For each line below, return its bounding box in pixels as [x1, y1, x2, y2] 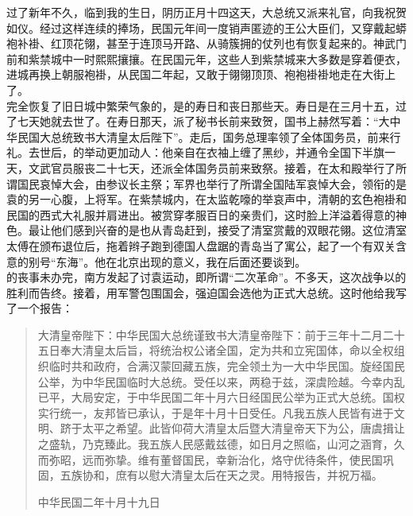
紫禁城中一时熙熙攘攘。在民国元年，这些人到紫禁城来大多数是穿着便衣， [28, 50, 407, 67]
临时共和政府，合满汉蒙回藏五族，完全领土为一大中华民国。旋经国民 [48, 358, 405, 374]
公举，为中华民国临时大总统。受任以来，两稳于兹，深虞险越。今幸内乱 [37, 373, 405, 390]
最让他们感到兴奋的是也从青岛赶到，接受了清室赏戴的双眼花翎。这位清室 [28, 222, 407, 239]
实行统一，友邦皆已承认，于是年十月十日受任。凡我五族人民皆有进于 [37, 404, 394, 421]
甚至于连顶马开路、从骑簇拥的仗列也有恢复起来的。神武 [106, 35, 396, 52]
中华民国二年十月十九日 [37, 493, 160, 510]
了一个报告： [6, 300, 73, 316]
